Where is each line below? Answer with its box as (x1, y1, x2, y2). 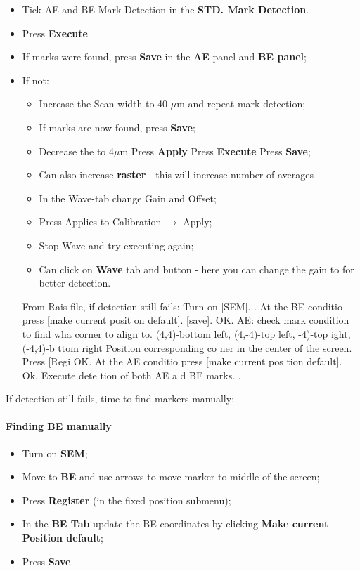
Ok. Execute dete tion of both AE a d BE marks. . (22, 367, 241, 382)
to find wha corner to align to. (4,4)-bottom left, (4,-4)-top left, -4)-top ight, (22, 326, 351, 341)
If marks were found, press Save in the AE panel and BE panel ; (22, 49, 307, 64)
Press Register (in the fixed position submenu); (22, 492, 231, 507)
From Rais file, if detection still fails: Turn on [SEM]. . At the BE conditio (22, 298, 342, 313)
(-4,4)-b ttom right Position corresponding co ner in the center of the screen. (22, 340, 352, 355)
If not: (22, 72, 49, 87)
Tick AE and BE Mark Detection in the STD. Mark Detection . (22, 2, 309, 16)
